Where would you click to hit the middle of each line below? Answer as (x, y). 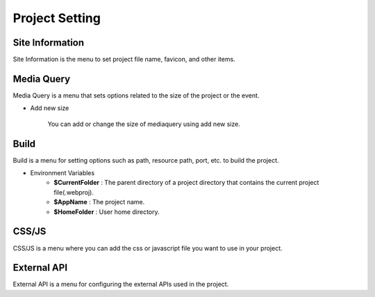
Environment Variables (62, 173)
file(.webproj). (74, 192)
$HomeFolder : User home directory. (107, 212)
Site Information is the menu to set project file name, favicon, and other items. (124, 60)
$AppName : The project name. (99, 202)
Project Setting (57, 18)
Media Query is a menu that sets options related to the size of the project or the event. (136, 95)
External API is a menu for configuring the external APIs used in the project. (121, 285)
